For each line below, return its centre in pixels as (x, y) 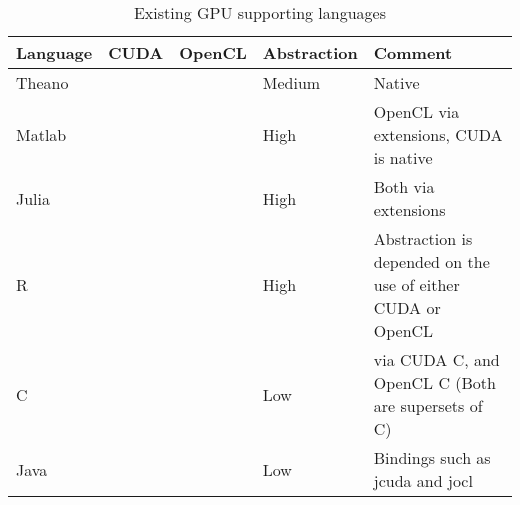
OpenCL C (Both (434, 382)
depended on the (431, 261)
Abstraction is (423, 238)
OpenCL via (416, 111)
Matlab (41, 134)
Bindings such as (432, 457)
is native (403, 157)
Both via (404, 186)
